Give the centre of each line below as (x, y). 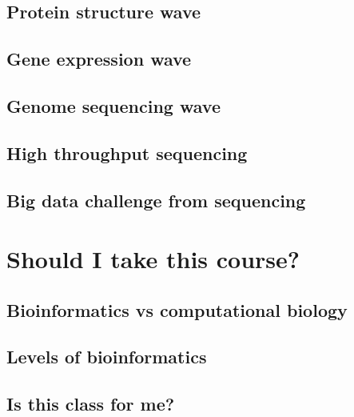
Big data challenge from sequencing (156, 200)
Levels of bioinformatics (107, 357)
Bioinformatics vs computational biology (177, 309)
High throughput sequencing (127, 152)
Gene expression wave (99, 59)
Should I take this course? (153, 259)
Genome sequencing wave (113, 105)
